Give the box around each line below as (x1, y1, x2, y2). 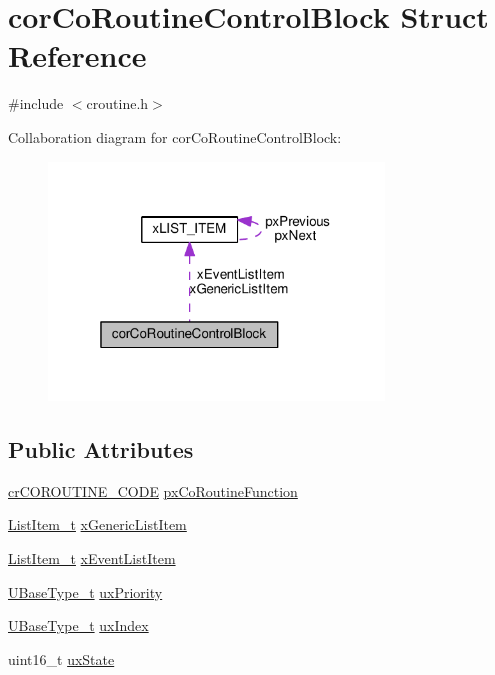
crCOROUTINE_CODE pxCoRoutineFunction (8, 480, 298, 501)
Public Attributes (8, 434, 194, 465)
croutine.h (86, 93, 149, 114)
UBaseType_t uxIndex (8, 615, 149, 636)
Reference (8, 35, 147, 76)
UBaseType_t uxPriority (8, 581, 163, 602)
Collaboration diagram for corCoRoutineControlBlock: (8, 126, 342, 147)
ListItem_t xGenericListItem (8, 514, 187, 535)
